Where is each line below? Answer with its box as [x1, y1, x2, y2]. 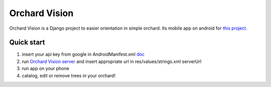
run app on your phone [22, 65, 70, 71]
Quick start [9, 38, 45, 47]
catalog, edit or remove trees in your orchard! [22, 72, 115, 78]
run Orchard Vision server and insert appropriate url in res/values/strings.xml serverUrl [22, 58, 202, 64]
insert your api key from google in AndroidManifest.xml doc [22, 51, 145, 57]
